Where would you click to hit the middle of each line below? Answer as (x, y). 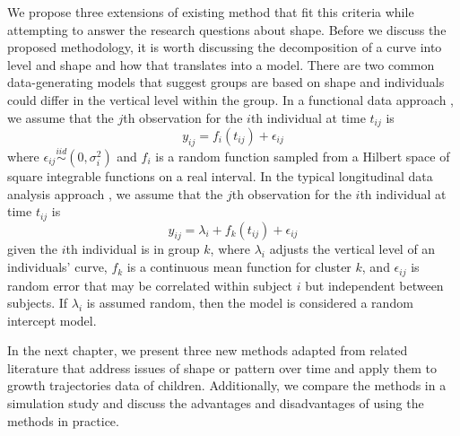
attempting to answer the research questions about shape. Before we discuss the (227, 29)
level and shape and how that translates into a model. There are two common (221, 64)
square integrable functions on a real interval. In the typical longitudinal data (220, 176)
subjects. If (38, 303)
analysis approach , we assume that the (115, 193)
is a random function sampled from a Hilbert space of (303, 157)
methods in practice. (63, 420)
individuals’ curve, (57, 267)
